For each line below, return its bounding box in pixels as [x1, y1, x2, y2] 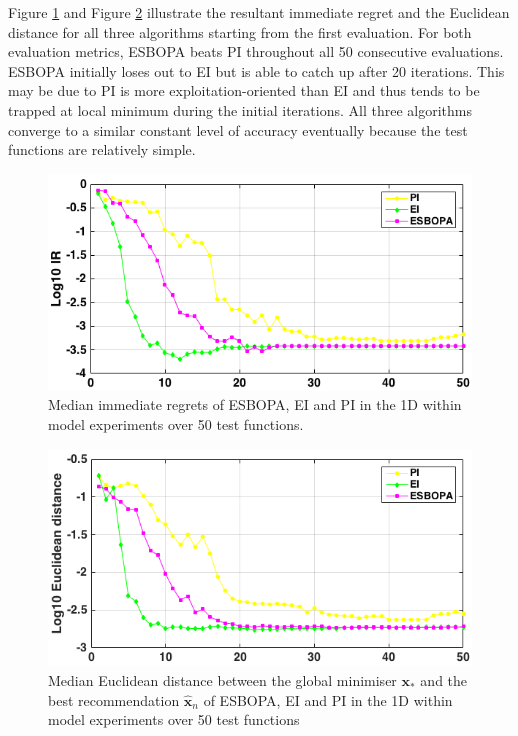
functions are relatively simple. [8, 139, 196, 160]
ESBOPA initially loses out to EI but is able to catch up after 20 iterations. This [8, 60, 505, 81]
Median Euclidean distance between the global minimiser [48, 670, 397, 691]
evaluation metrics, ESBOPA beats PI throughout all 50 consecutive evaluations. [8, 41, 504, 62]
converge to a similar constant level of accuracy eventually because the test [8, 119, 468, 140]
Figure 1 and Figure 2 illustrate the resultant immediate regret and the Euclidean [8, 2, 510, 22]
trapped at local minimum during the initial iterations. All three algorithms [8, 99, 472, 120]
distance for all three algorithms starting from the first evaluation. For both [8, 21, 472, 42]
